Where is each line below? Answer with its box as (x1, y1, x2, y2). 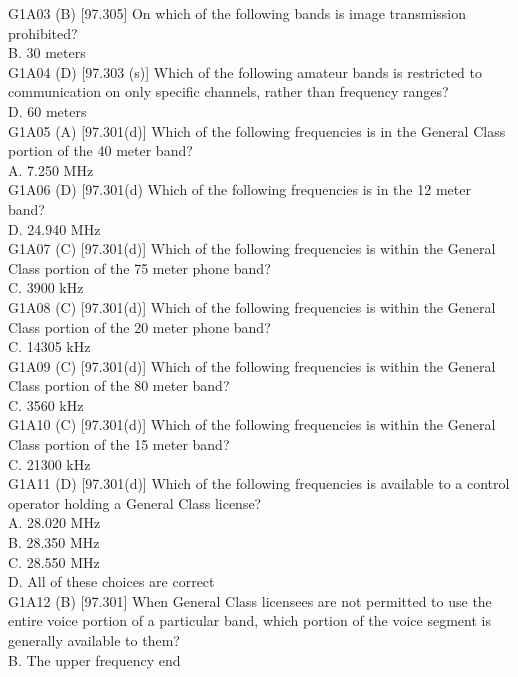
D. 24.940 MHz (8, 218, 101, 239)
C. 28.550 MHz (8, 551, 100, 572)
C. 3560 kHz (8, 394, 84, 415)
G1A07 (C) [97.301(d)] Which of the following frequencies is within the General (8, 238, 496, 259)
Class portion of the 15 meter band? (8, 434, 230, 455)
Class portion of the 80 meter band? (8, 375, 230, 396)
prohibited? (8, 22, 78, 43)
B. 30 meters (8, 42, 86, 63)
